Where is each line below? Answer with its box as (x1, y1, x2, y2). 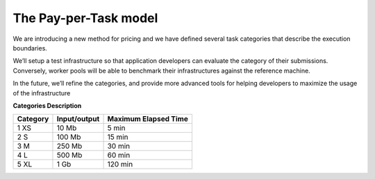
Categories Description (12, 101, 82, 110)
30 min (107, 142, 131, 151)
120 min (107, 160, 133, 169)
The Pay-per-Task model (12, 10, 158, 26)
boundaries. (12, 44, 48, 52)
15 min (107, 132, 128, 142)
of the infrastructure (12, 88, 71, 97)
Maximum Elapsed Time (107, 114, 189, 124)
